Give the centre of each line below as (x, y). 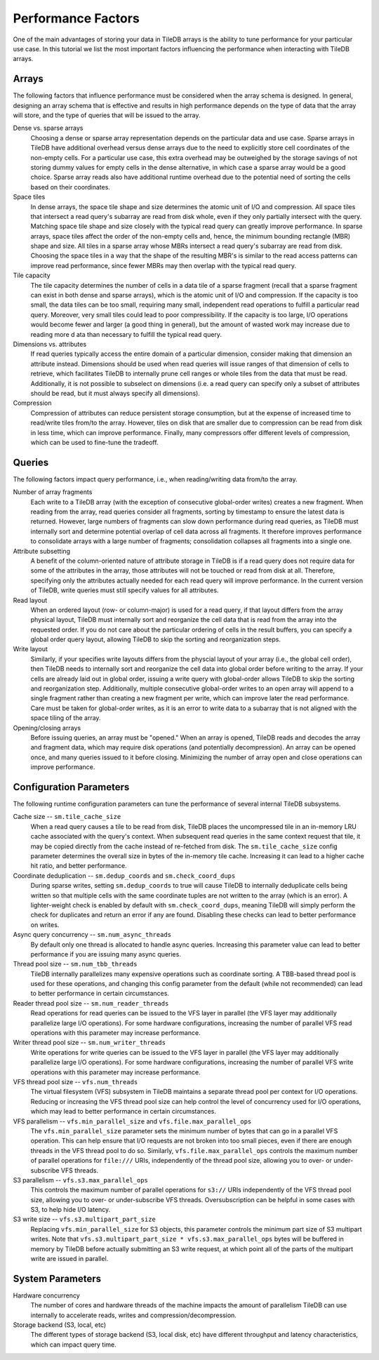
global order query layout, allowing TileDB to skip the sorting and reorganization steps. (155, 639)
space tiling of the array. (66, 718)
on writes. (45, 925)
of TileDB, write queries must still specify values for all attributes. (125, 590)
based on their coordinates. (70, 187)
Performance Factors (76, 18)
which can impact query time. (74, 1345)
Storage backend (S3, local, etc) (60, 1325)
